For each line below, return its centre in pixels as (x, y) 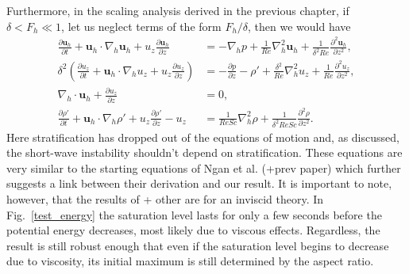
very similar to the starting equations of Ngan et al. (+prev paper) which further (204, 167)
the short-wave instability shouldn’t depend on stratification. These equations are (204, 152)
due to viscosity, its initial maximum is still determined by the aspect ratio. (190, 261)
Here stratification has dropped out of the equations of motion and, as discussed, (203, 137)
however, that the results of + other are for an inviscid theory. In (165, 198)
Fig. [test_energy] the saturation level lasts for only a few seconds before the (194, 214)
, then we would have (299, 26)
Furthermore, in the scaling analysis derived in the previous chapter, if (178, 10)
